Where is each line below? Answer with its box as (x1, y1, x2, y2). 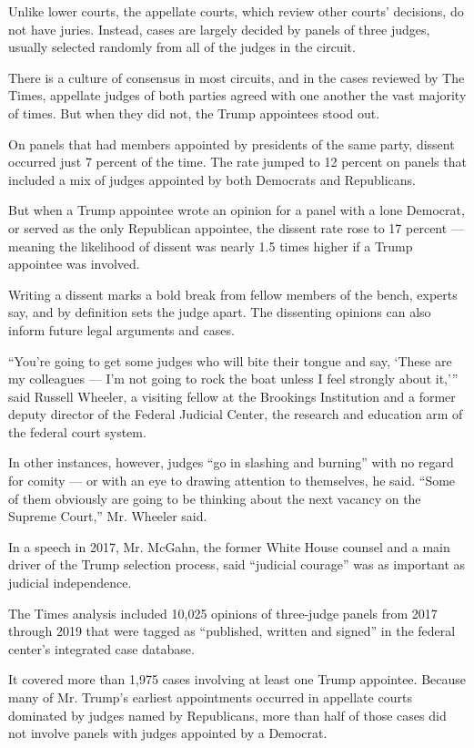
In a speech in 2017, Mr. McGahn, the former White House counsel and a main (8, 537, 450, 556)
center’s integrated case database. (8, 639, 195, 658)
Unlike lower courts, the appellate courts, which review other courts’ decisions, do (8, 2, 464, 20)
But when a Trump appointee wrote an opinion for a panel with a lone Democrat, (8, 200, 465, 220)
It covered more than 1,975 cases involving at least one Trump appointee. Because (8, 670, 467, 689)
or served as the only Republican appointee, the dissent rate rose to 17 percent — (8, 218, 464, 237)
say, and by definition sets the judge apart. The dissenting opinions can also (8, 302, 431, 322)
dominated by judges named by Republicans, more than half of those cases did (8, 705, 447, 724)
